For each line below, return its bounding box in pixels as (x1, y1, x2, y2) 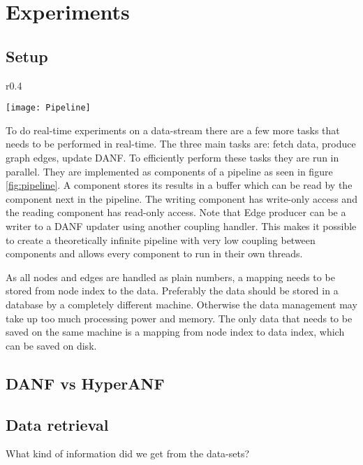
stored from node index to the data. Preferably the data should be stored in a (6, 283, 339, 298)
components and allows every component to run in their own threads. (6, 246, 303, 261)
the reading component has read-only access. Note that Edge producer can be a (6, 205, 346, 220)
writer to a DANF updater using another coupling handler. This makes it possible (6, 218, 357, 233)
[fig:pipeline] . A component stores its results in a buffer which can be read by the (6, 178, 353, 192)
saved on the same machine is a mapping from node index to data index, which (6, 324, 345, 339)
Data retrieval (6, 413, 109, 435)
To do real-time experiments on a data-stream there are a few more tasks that (6, 122, 340, 137)
